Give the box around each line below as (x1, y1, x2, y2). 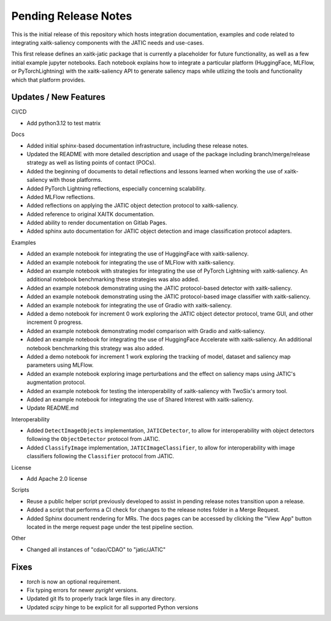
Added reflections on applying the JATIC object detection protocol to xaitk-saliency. (26, 202, 238, 209)
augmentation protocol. (26, 378, 86, 386)
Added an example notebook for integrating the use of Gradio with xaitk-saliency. (26, 301, 232, 309)
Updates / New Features (11, 92, 105, 102)
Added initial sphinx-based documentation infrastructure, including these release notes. (26, 141, 249, 149)
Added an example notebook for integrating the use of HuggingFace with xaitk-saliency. (26, 250, 249, 257)
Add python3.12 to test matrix (26, 119, 101, 127)
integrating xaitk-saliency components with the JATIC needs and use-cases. (11, 39, 204, 46)
